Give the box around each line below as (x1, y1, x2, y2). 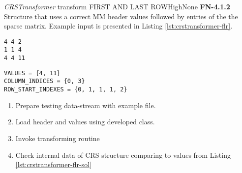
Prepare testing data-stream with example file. (15, 100, 156, 110)
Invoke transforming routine (15, 133, 100, 143)
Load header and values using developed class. (15, 116, 155, 127)
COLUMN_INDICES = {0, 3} (4, 78, 85, 85)
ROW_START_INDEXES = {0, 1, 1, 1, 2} (4, 86, 127, 93)
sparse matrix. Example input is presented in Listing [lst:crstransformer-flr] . (4, 21, 233, 31)
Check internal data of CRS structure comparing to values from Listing (15, 149, 231, 160)
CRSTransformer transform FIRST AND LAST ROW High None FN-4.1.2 (4, 1, 230, 11)
